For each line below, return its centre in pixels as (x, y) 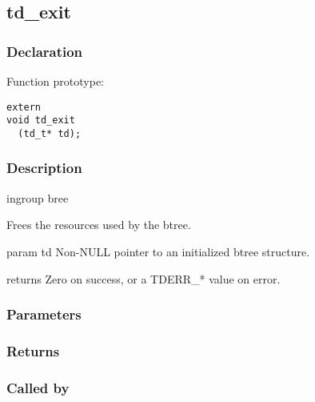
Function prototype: (55, 81)
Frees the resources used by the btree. (99, 225)
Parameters (44, 314)
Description (44, 168)
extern (24, 107)
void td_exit (41, 121)
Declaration (45, 51)
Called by (38, 387)
